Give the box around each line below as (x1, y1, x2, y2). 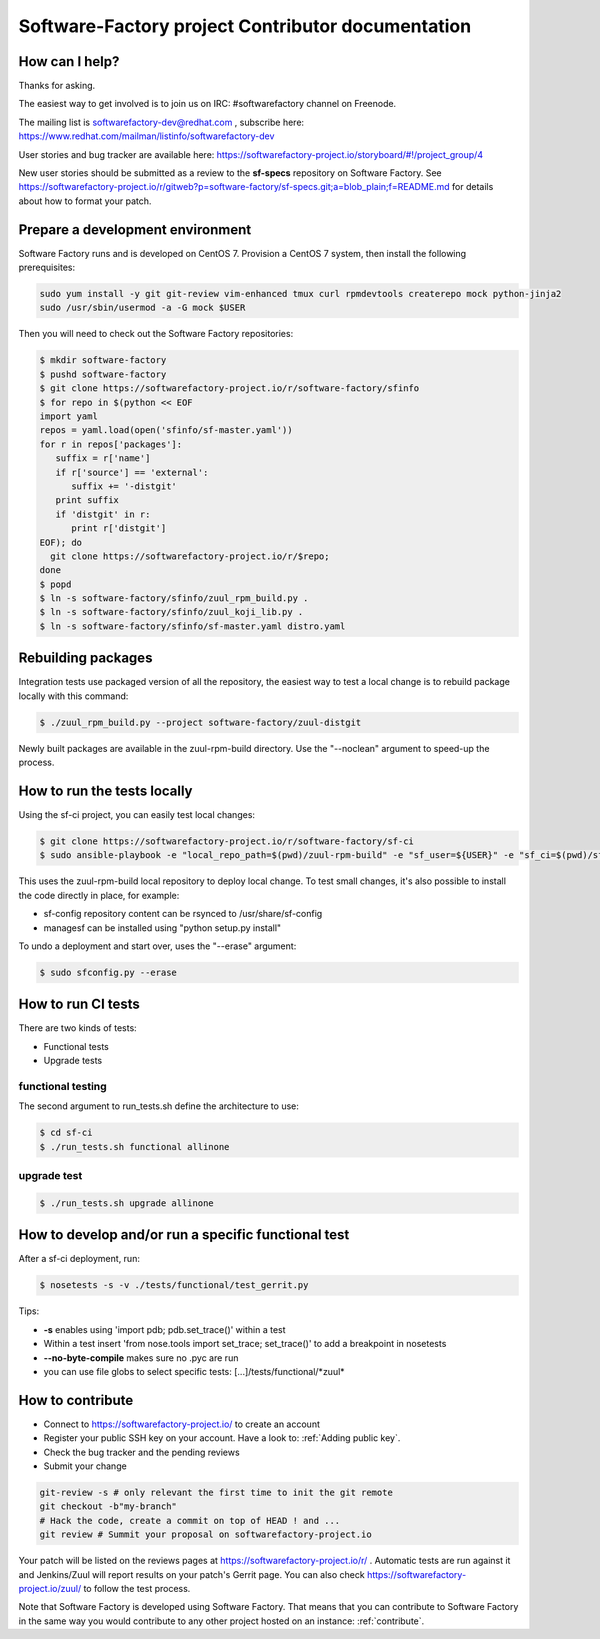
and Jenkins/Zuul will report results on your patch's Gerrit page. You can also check (18, 1568, 365, 1580)
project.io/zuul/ (18, 1582, 82, 1594)
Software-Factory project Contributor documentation (18, 15, 472, 37)
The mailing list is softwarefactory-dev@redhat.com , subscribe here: (18, 116, 305, 128)
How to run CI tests (18, 996, 140, 1013)
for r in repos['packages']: (39, 438, 183, 450)
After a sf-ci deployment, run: (18, 1253, 140, 1265)
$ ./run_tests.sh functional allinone (39, 1141, 230, 1152)
